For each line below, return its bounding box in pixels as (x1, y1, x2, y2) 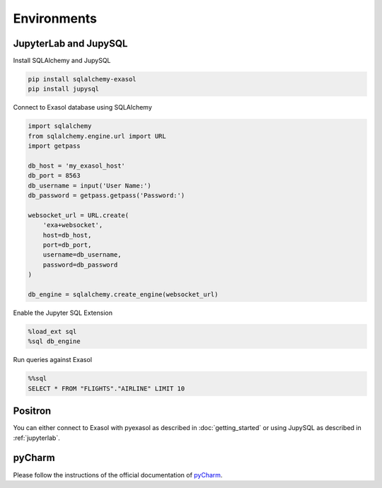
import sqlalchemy (28, 122, 92, 130)
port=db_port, (42, 241, 92, 249)
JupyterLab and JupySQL (13, 37, 128, 50)
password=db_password (42, 260, 118, 269)
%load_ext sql (28, 327, 77, 336)
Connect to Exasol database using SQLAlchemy (13, 103, 152, 112)
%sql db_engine (28, 337, 81, 346)
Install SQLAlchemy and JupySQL (13, 57, 111, 65)
